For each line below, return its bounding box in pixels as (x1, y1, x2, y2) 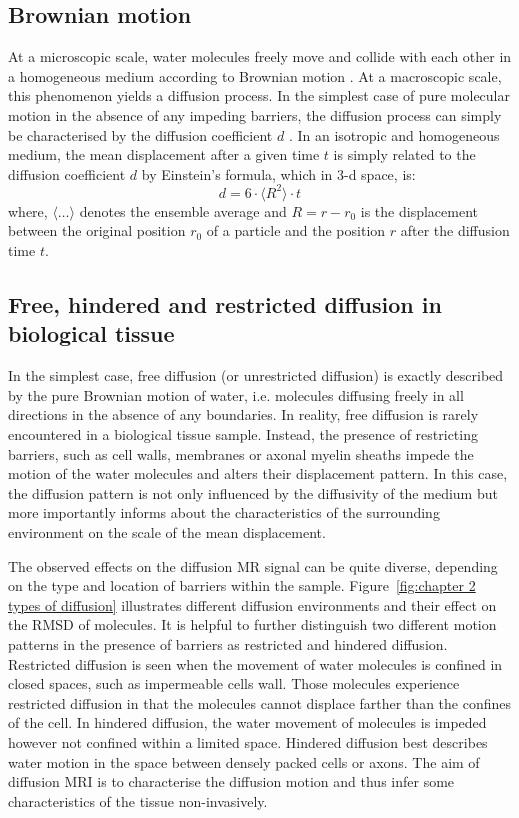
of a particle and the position (206, 220, 386, 241)
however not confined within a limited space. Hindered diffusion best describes (8, 731, 488, 752)
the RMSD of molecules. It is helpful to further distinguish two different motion (8, 614, 497, 635)
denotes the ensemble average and (79, 200, 287, 221)
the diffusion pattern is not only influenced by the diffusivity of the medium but (8, 482, 498, 503)
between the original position (8, 220, 186, 241)
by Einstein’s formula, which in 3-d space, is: (141, 163, 416, 184)
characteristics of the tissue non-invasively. (8, 790, 268, 811)
